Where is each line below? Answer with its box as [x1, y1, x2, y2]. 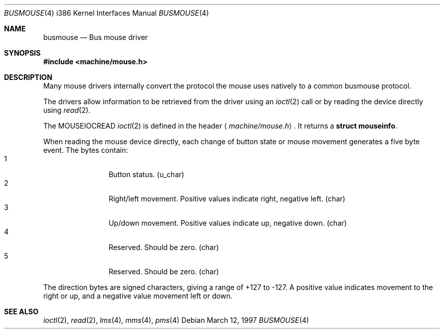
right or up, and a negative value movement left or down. [43, 292, 233, 300]
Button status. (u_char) [108, 170, 184, 179]
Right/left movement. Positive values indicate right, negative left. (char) [108, 194, 346, 203]
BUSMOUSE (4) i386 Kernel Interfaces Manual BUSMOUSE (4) [4, 9, 209, 17]
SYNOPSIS [4, 49, 41, 57]
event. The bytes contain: [43, 146, 128, 154]
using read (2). [43, 106, 91, 114]
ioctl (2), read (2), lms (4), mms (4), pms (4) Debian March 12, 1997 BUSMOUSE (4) [43, 316, 309, 324]
